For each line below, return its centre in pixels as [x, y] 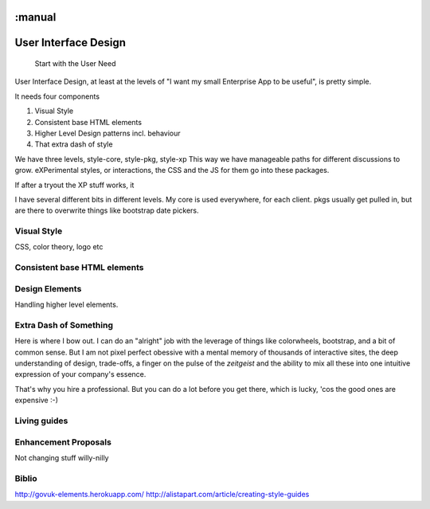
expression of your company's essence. [80, 374]
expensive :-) [37, 400]
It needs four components [57, 96]
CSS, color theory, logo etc [59, 247]
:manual [35, 17]
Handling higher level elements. [66, 305]
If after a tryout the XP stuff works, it [74, 185]
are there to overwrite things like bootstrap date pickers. [107, 210]
